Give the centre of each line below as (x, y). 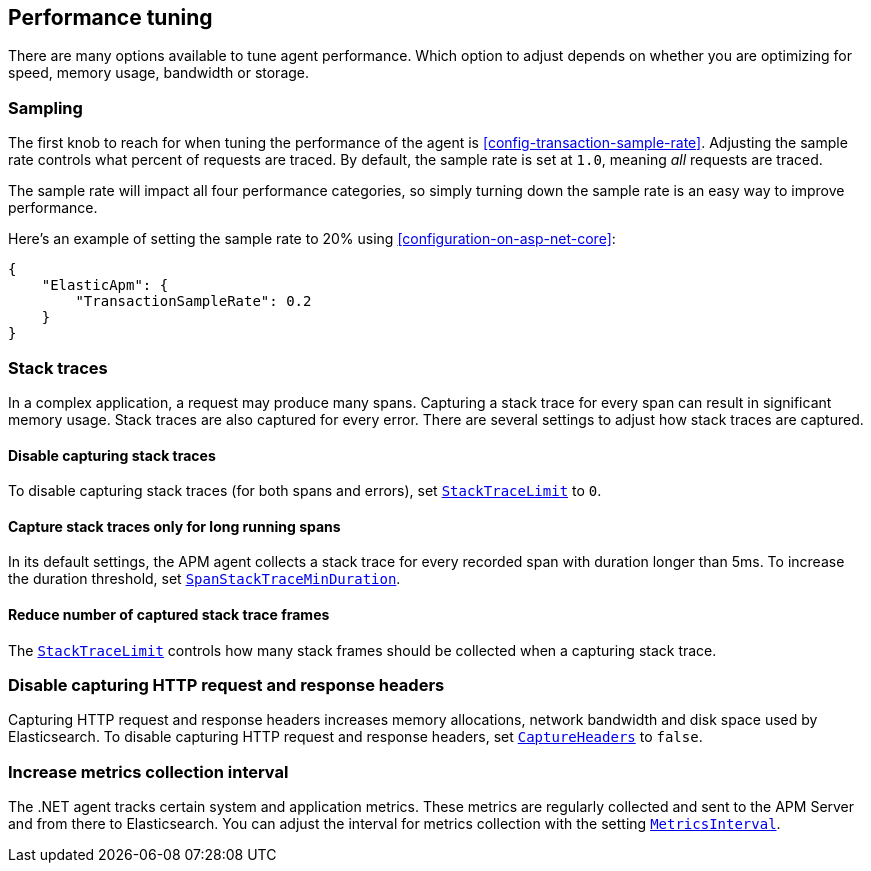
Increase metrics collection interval (148, 771)
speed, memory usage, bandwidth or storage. (159, 73)
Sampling (45, 107)
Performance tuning (110, 17)
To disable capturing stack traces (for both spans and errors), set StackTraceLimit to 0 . (305, 491)
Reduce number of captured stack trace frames (169, 614)
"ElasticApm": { (105, 285)
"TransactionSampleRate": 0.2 (193, 301)
